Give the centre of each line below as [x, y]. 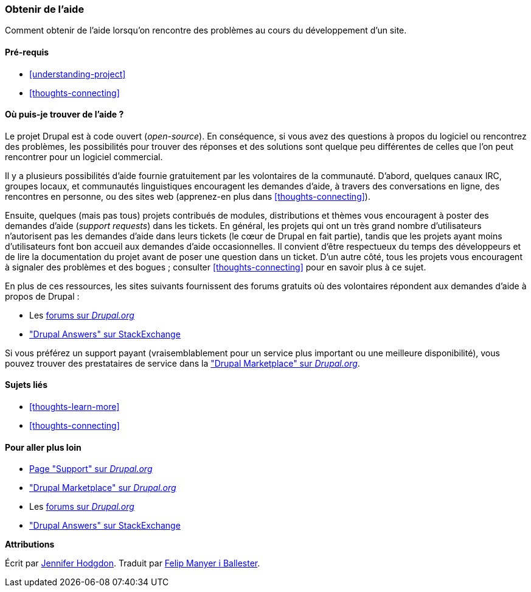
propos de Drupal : [42, 296]
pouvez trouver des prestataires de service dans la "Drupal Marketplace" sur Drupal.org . [182, 363]
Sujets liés [26, 385]
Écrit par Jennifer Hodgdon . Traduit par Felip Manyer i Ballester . [133, 563]
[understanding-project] [78, 74]
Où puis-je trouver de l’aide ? [64, 115]
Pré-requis [27, 52]
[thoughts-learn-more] [75, 407]
